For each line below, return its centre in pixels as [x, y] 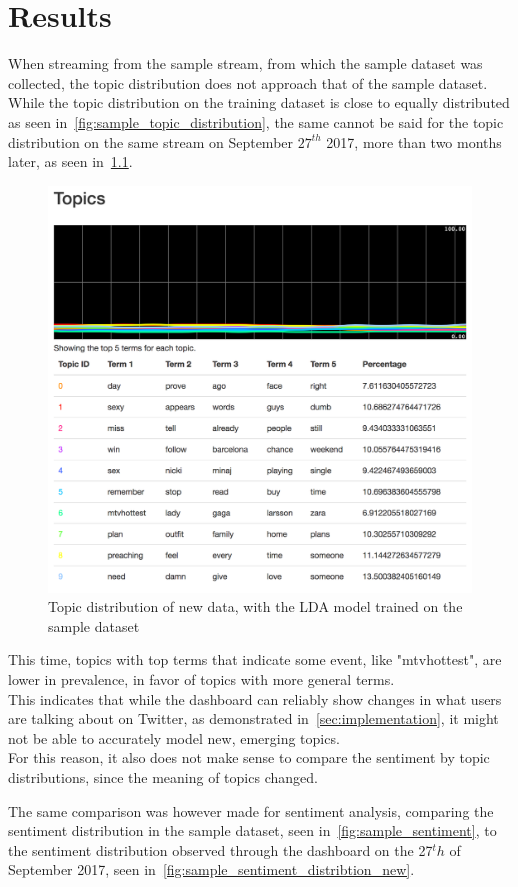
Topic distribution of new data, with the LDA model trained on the [255, 606]
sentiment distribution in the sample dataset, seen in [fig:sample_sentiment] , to [252, 830]
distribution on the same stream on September [151, 141]
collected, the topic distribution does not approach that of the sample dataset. [248, 82]
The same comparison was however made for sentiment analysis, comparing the [251, 810]
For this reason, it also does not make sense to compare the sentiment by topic [249, 757]
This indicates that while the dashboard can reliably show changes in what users [255, 698]
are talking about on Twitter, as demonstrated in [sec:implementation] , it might [253, 718]
